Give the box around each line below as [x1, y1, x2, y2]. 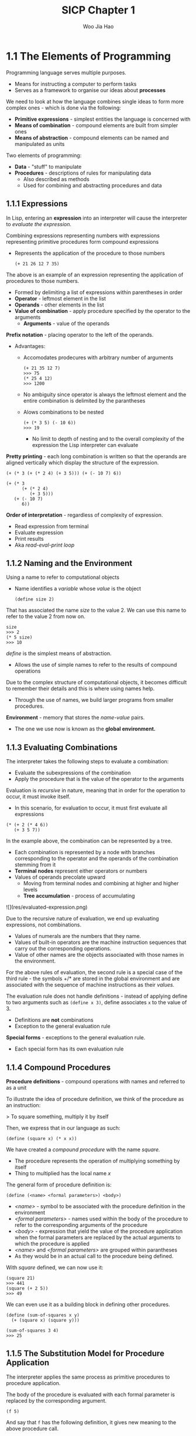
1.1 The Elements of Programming [6, 49, 171, 63]
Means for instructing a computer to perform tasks [14, 80, 137, 87]
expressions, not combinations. [6, 921, 82, 929]
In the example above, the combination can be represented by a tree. [6, 837, 173, 844]
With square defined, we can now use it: [6, 1264, 104, 1271]
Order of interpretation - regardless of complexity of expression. [6, 511, 163, 519]
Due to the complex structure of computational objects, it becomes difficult [6, 679, 187, 686]
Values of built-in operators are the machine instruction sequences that [14, 939, 187, 946]
